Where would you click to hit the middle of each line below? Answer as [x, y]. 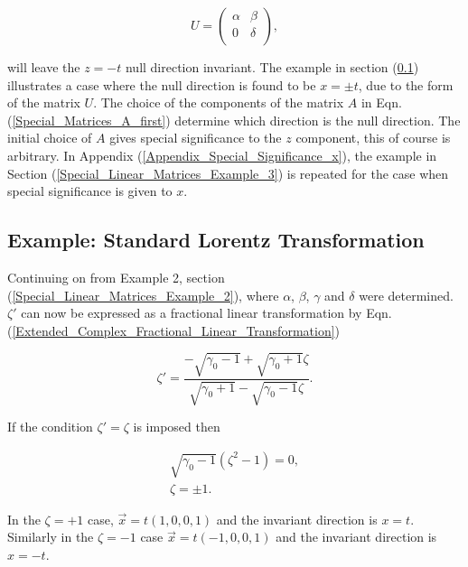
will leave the [44, 67]
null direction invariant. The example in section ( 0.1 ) [272, 67]
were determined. [406, 295]
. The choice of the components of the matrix [219, 102]
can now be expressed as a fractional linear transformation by [192, 313]
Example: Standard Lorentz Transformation [216, 240]
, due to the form [406, 84]
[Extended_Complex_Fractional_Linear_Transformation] [173, 330]
